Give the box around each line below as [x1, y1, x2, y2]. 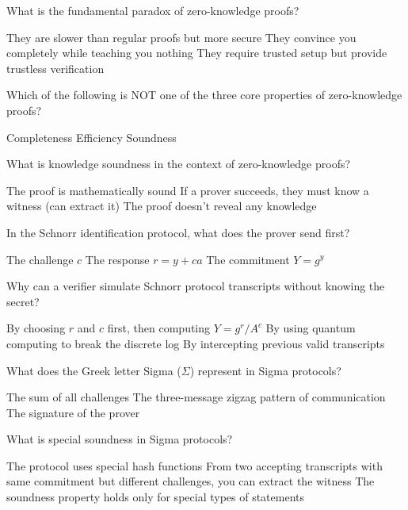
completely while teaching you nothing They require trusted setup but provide [6, 44, 387, 61]
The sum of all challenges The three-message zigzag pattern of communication [6, 389, 386, 405]
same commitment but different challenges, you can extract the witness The [6, 473, 375, 489]
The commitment [206, 251, 290, 267]
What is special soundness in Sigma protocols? [6, 431, 233, 447]
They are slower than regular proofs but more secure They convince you [6, 29, 357, 45]
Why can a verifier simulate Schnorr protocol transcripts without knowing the [6, 278, 385, 294]
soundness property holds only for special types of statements [6, 489, 305, 505]
